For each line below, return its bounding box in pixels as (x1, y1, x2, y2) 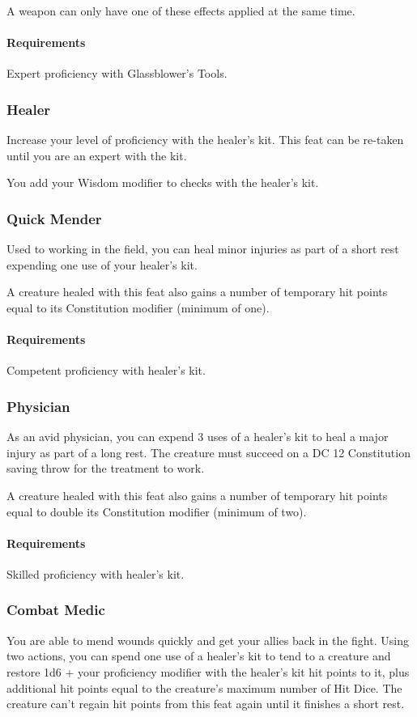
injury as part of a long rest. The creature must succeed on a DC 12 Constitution (6, 443, 411, 460)
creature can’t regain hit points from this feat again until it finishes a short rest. (6, 695, 405, 712)
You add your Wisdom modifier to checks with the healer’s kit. (6, 174, 319, 191)
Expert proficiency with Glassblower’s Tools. (6, 65, 228, 82)
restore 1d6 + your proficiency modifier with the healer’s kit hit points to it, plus (6, 663, 410, 680)
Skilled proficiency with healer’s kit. (6, 565, 185, 582)
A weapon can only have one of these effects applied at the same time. (6, 2, 355, 19)
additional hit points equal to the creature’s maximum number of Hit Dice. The (6, 679, 402, 696)
